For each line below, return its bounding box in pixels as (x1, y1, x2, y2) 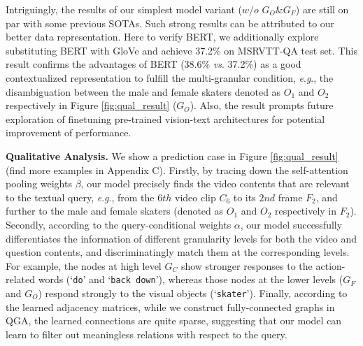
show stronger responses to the (180, 258, 313, 273)
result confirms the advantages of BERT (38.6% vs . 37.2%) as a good (6, 57, 301, 71)
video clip (174, 189, 216, 204)
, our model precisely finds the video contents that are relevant (80, 176, 350, 191)
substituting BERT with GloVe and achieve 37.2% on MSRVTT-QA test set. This (6, 43, 357, 57)
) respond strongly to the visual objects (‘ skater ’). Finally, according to (38, 285, 348, 300)
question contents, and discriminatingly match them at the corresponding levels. (6, 245, 350, 259)
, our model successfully (240, 217, 343, 231)
